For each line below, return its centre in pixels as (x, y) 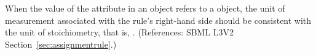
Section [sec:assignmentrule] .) (61, 44)
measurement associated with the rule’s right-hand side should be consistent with (158, 20)
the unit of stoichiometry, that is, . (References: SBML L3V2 (120, 32)
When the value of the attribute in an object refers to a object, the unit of (145, 8)
